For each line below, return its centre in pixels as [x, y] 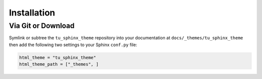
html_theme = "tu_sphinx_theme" [58, 57]
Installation [32, 13]
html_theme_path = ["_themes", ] [59, 64]
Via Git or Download [42, 26]
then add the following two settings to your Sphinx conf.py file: [73, 45]
